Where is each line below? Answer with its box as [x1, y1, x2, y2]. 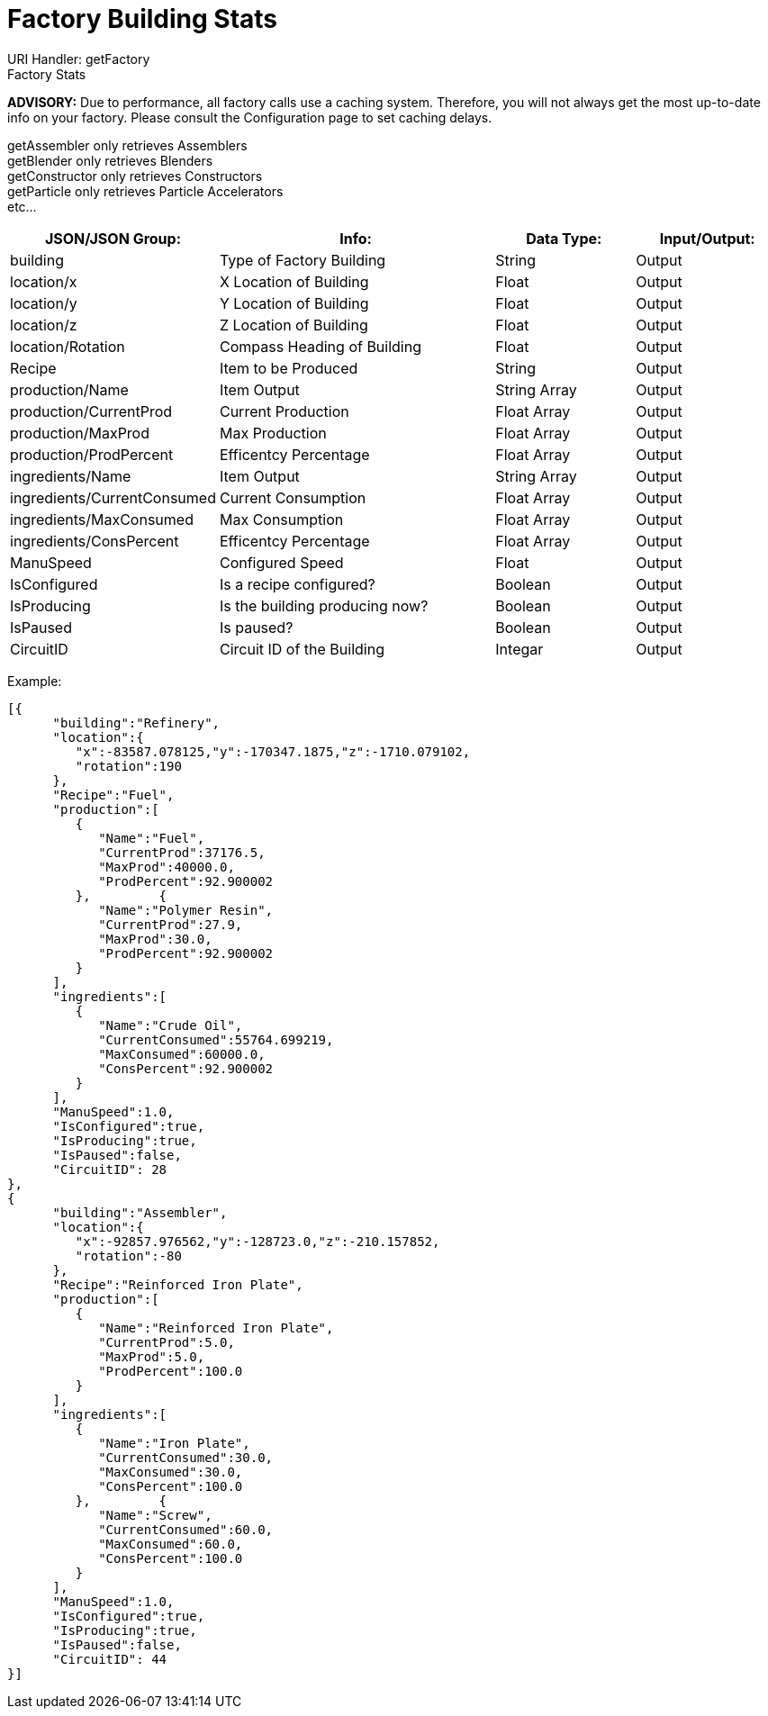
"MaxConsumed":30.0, [98, 1464, 243, 1479]
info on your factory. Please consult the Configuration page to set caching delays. [7, 109, 492, 125]
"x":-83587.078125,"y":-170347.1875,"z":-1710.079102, [75, 744, 471, 759]
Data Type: [526, 229, 602, 248]
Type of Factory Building [219, 250, 386, 269]
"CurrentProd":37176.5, [98, 844, 266, 860]
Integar [495, 639, 544, 658]
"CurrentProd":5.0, [98, 1334, 235, 1350]
